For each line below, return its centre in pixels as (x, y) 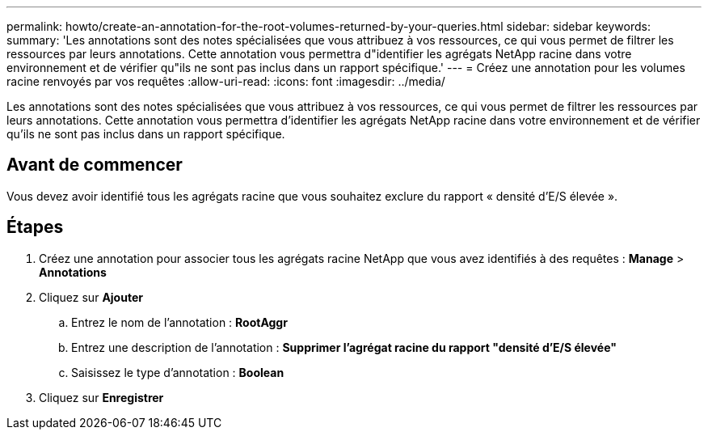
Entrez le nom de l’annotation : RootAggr (179, 322)
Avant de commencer (95, 165)
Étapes (35, 227)
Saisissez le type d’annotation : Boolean (178, 372)
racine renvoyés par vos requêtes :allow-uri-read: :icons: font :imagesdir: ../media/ (226, 81)
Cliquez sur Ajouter (91, 297)
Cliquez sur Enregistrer (101, 397)
